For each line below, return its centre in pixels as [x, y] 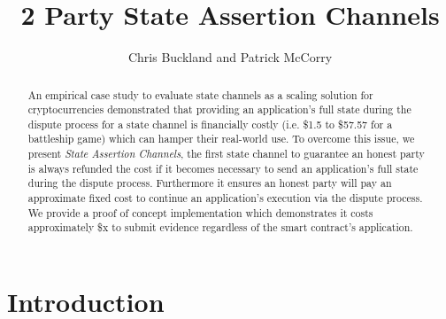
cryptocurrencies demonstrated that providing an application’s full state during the [219, 109]
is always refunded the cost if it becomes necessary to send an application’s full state [223, 168]
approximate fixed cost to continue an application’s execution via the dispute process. [225, 198]
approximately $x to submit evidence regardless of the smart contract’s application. [220, 227]
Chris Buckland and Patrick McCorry [230, 57]
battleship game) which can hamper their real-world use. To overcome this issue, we [221, 139]
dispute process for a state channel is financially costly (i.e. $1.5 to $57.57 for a [210, 124]
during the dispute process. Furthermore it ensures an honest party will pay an [210, 183]
